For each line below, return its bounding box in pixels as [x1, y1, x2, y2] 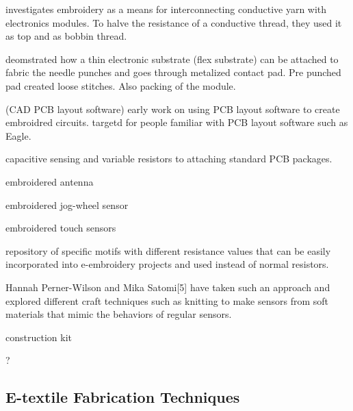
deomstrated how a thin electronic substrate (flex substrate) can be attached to [5, 51, 339, 66]
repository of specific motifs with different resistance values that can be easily [5, 243, 331, 258]
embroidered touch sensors [5, 221, 116, 235]
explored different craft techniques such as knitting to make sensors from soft [5, 293, 329, 308]
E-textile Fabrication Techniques [5, 386, 240, 408]
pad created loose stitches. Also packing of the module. [5, 78, 236, 92]
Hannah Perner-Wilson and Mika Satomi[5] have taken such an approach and [5, 279, 330, 294]
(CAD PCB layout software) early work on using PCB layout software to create [5, 101, 340, 116]
